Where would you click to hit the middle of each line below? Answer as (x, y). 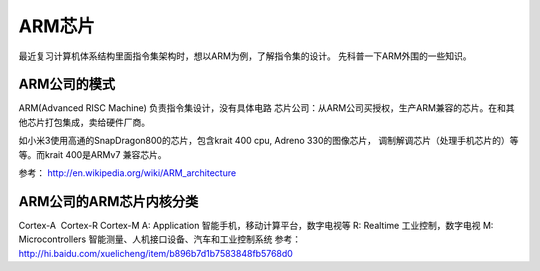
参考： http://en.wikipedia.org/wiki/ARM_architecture (127, 173)
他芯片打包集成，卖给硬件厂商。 (84, 122)
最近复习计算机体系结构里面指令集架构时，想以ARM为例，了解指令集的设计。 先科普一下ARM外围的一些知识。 (245, 56)
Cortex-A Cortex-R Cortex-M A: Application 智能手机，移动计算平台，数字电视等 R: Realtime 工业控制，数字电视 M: (256, 225)
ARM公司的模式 (67, 84)
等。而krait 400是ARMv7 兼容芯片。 (92, 154)
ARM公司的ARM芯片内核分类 (108, 201)
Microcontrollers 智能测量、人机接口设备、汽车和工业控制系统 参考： (160, 239)
